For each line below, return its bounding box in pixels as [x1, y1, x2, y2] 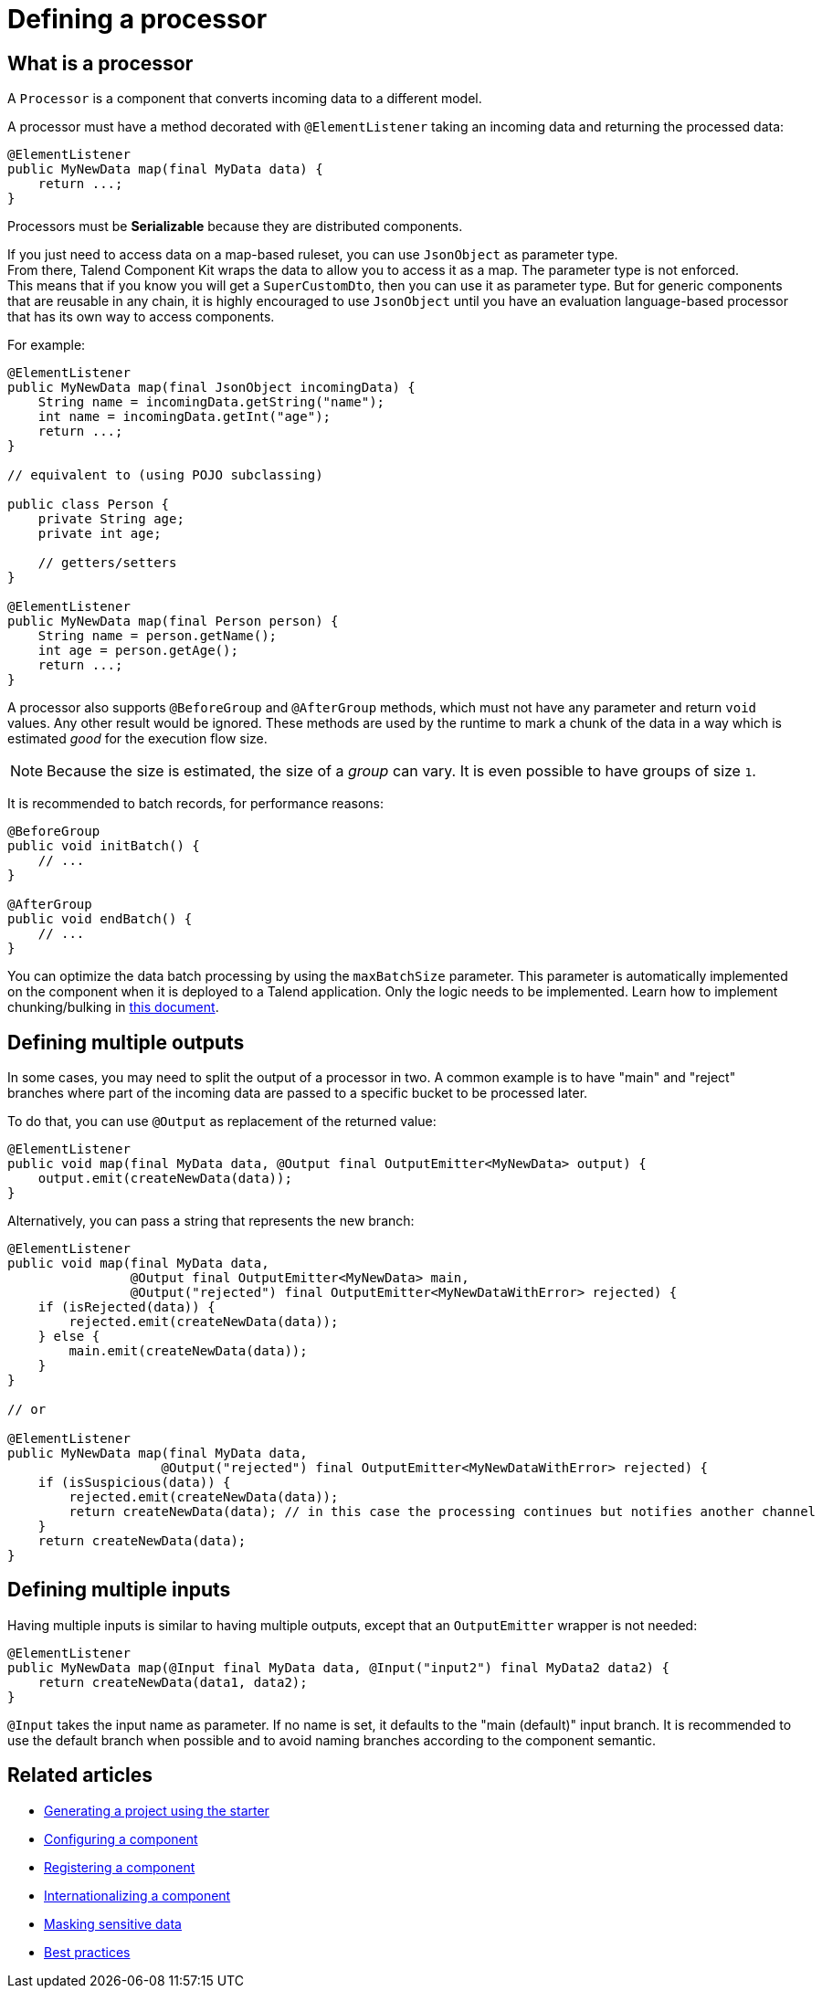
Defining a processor [7, 4, 268, 35]
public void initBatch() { [7, 838, 200, 854]
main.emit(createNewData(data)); [68, 1343, 308, 1359]
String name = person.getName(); [37, 628, 278, 644]
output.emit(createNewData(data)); [37, 1171, 292, 1186]
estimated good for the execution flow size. [7, 731, 268, 747]
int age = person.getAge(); [37, 643, 238, 658]
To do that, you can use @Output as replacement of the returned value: [7, 1113, 437, 1130]
